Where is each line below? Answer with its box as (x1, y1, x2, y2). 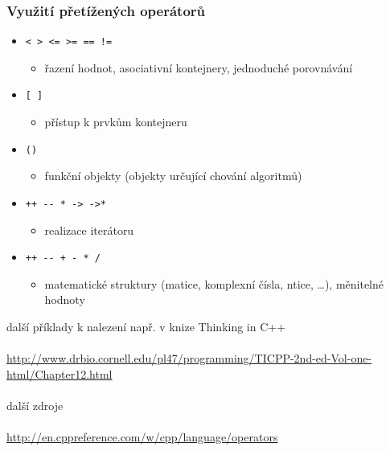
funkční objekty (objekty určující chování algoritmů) (44, 167, 302, 184)
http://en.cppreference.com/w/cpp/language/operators (6, 428, 278, 445)
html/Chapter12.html (6, 365, 113, 382)
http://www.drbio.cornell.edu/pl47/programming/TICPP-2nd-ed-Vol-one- (6, 350, 372, 367)
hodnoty (44, 291, 85, 308)
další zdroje (6, 397, 64, 414)
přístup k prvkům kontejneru (44, 113, 187, 130)
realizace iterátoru (44, 221, 134, 238)
